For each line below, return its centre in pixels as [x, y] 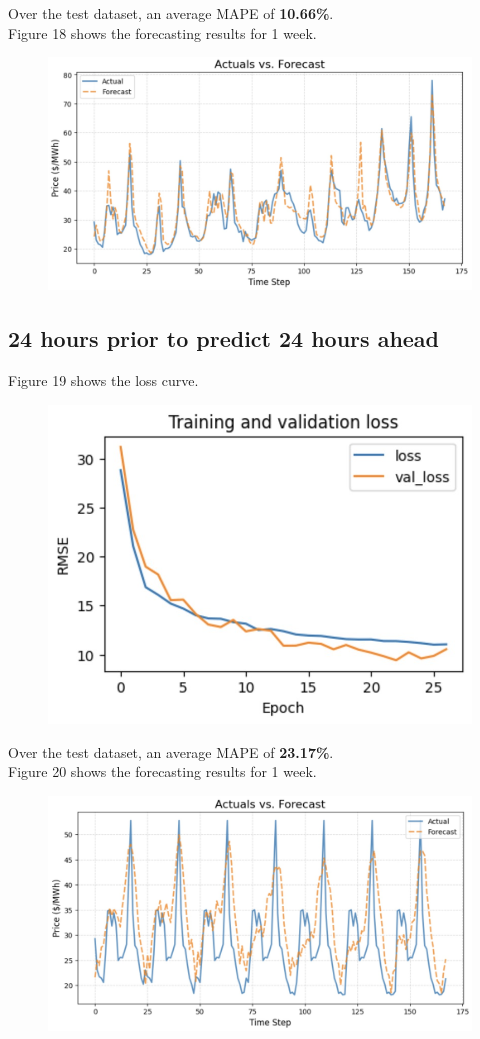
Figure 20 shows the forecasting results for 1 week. [162, 771]
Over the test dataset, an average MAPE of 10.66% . [171, 13]
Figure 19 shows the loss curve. [103, 380]
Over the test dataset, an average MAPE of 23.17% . [171, 751]
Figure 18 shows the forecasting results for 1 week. [162, 32]
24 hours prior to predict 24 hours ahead [224, 338]
